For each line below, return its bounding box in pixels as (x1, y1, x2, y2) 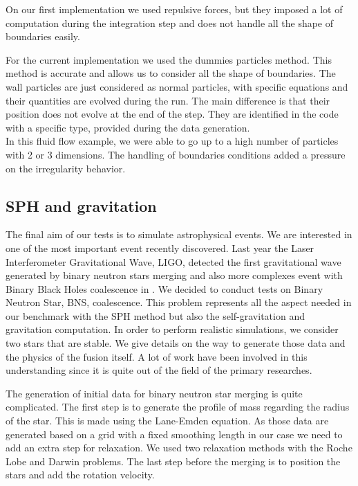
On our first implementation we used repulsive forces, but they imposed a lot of (6, 2, 343, 16)
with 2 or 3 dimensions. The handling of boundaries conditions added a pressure (6, 147, 346, 161)
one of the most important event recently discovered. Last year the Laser (6, 240, 314, 255)
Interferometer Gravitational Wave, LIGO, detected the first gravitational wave (6, 254, 341, 269)
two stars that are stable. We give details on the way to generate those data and (6, 336, 346, 350)
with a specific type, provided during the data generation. (6, 120, 250, 134)
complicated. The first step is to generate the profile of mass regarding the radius (6, 399, 350, 414)
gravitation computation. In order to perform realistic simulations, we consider (6, 322, 339, 336)
